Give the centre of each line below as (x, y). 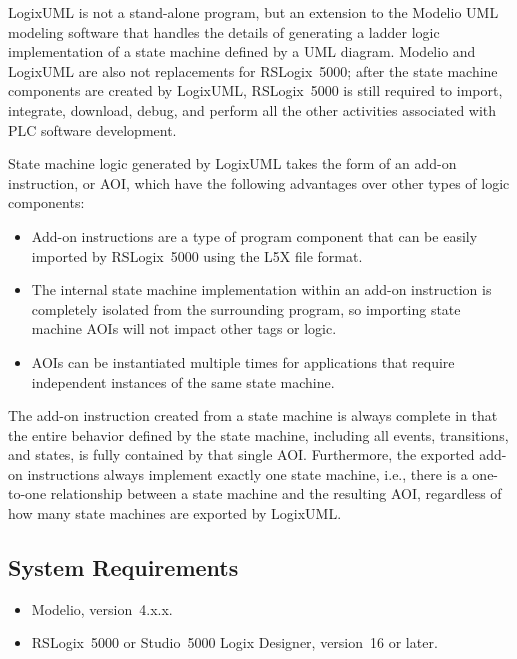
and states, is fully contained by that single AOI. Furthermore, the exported (241, 454)
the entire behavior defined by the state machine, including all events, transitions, (258, 434)
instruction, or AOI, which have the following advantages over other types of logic (259, 182)
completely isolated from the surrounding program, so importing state (246, 308)
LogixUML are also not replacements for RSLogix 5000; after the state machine (253, 70)
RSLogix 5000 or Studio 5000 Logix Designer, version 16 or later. (234, 642)
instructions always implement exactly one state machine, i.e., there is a (247, 473)
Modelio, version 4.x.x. (102, 608)
